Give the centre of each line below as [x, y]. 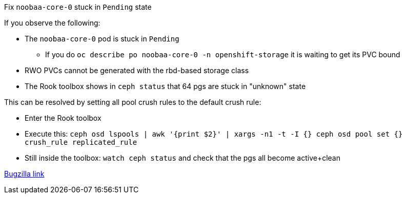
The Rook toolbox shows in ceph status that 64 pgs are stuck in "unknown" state [165, 86]
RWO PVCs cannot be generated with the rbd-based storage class [137, 70]
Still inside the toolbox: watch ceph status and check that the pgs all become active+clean [182, 158]
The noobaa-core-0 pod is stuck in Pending [102, 39]
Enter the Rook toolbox [63, 118]
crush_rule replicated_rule [81, 142]
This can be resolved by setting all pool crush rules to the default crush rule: [133, 102]
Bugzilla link [24, 174]
